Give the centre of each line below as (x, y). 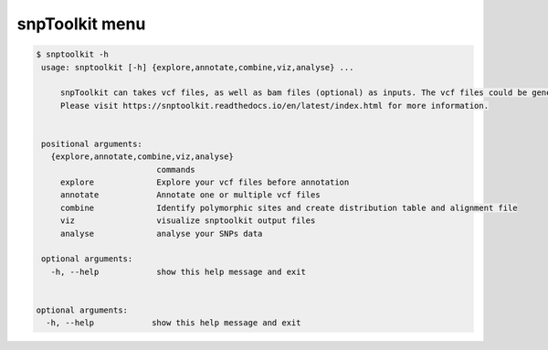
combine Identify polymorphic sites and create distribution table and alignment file (289, 207)
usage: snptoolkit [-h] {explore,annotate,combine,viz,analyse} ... (198, 67)
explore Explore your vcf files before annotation (205, 182)
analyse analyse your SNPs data (161, 233)
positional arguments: (92, 143)
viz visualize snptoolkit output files (188, 221)
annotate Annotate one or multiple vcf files (190, 195)
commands (176, 170)
